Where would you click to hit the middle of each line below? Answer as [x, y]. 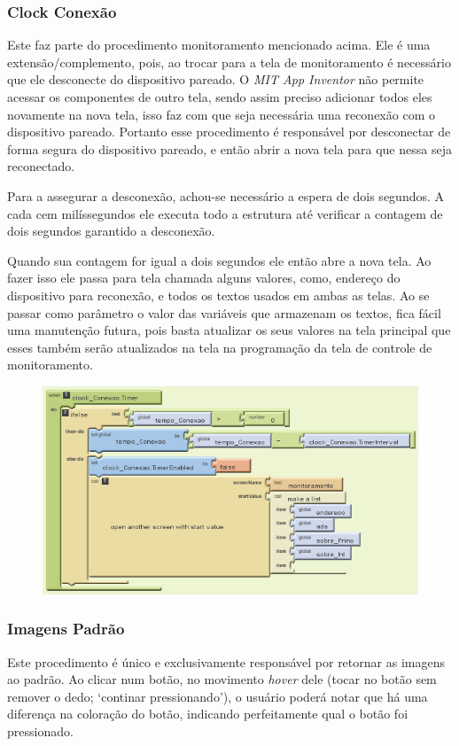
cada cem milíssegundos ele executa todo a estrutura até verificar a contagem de [225, 213]
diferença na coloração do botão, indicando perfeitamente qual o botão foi [208, 714]
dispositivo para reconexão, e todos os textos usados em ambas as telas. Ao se [218, 295]
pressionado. [40, 730]
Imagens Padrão [66, 629]
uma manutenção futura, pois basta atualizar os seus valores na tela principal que [229, 330]
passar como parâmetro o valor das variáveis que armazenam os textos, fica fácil [224, 312]
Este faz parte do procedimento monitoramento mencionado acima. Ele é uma [219, 45]
